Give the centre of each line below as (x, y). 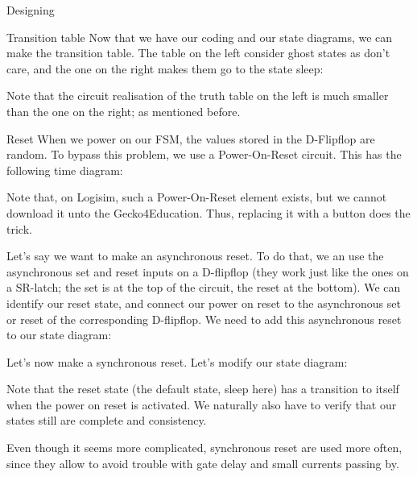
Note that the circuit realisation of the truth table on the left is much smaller (198, 95)
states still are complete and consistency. (107, 420)
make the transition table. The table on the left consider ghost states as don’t (198, 53)
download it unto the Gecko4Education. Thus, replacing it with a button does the (208, 212)
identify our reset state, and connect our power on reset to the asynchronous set (204, 303)
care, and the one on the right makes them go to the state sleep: (165, 68)
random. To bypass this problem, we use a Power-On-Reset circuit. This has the (204, 154)
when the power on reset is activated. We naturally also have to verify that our (202, 404)
